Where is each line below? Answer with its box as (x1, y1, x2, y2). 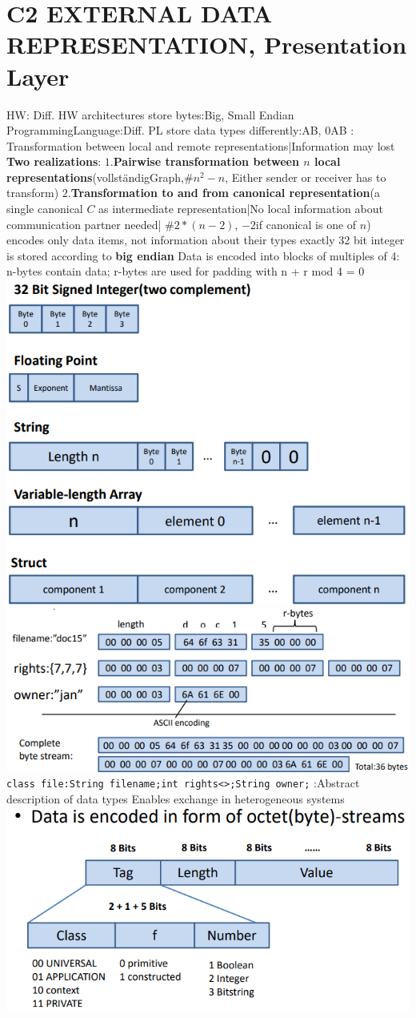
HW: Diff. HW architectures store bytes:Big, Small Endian (6, 106, 294, 123)
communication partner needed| (6, 215, 162, 232)
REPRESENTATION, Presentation (6, 28, 407, 61)
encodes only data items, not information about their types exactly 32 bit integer (6, 231, 405, 248)
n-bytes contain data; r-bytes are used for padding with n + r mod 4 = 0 (6, 263, 365, 280)
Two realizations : (6, 153, 102, 170)
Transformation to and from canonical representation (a (70, 184, 381, 201)
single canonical (6, 200, 83, 217)
